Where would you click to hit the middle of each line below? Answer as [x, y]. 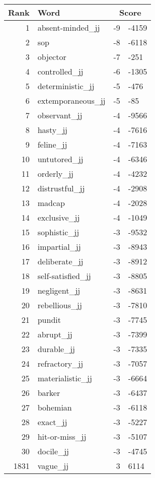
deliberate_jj [60, 261]
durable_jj [56, 349]
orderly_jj [55, 174]
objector [52, 57]
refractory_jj [60, 363]
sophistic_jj [58, 232]
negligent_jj [59, 290]
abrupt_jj [55, 334]
